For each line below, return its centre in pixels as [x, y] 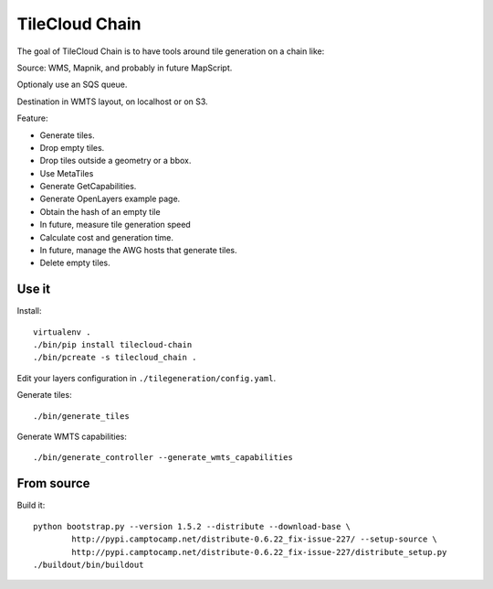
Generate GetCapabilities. [88, 187]
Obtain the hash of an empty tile [100, 211]
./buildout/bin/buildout [89, 564]
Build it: [31, 505]
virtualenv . [62, 332]
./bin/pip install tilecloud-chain [113, 345]
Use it [33, 289]
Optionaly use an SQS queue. [72, 85]
